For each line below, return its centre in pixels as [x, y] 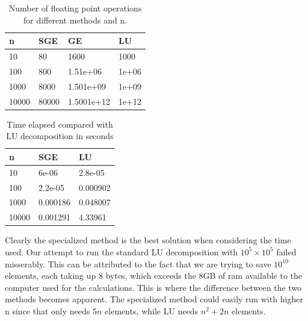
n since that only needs [48, 310]
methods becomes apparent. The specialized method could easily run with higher [154, 299]
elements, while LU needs [152, 310]
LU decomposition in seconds [60, 136]
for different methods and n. [75, 20]
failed [286, 251]
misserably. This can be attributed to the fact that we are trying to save [138, 263]
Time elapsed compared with [60, 124]
